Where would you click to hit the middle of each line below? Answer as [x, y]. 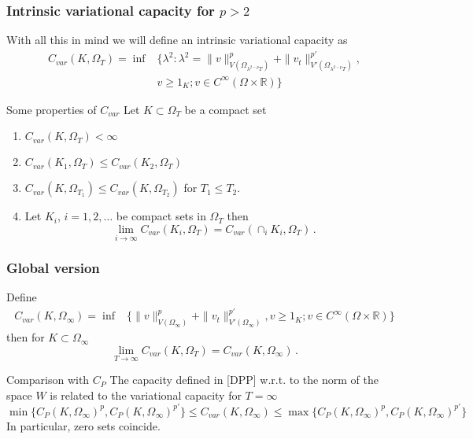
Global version [53, 268]
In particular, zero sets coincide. [83, 425]
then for [26, 337]
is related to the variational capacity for [146, 395]
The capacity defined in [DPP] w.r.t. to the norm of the [244, 380]
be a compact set [225, 109]
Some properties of [52, 109]
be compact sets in [161, 216]
